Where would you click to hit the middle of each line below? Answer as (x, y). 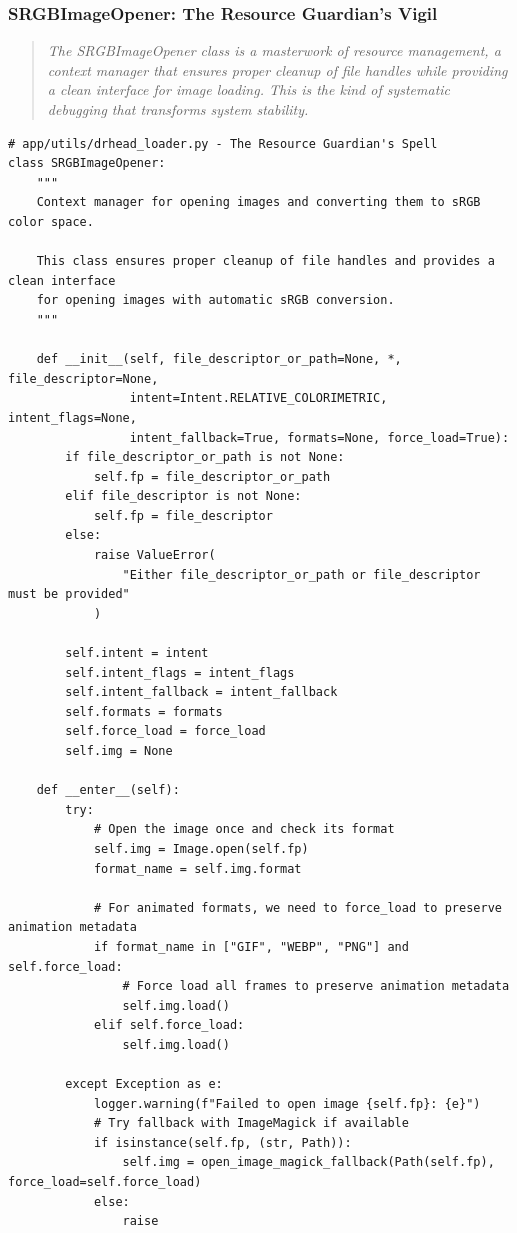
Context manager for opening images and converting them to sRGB (258, 202)
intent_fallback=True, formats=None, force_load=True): (319, 437)
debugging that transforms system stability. (178, 109)
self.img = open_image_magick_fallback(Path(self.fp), (308, 1162)
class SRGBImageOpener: (87, 163)
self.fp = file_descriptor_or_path (212, 476)
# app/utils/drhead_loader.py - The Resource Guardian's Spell (223, 143)
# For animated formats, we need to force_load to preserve (297, 907)
